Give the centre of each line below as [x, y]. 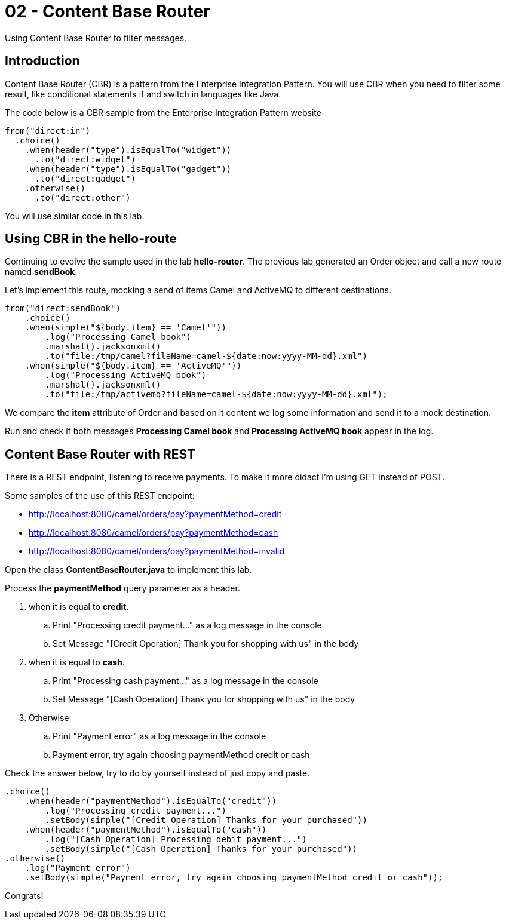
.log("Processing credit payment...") [136, 811]
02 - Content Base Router [108, 11]
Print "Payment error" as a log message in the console [160, 736]
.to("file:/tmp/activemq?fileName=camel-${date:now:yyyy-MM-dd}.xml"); [216, 395]
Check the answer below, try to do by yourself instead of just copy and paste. [157, 773]
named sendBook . [41, 272]
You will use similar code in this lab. [75, 216]
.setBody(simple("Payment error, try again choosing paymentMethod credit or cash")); [234, 878]
